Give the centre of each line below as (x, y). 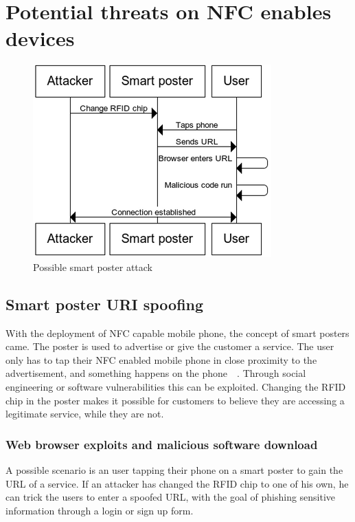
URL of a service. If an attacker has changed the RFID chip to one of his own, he (177, 483)
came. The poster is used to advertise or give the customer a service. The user (170, 346)
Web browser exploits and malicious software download (162, 444)
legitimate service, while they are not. (85, 414)
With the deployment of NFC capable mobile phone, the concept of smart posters (177, 333)
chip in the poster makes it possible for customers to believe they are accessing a (175, 400)
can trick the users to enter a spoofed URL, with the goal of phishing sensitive (171, 497)
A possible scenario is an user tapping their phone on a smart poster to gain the (174, 470)
